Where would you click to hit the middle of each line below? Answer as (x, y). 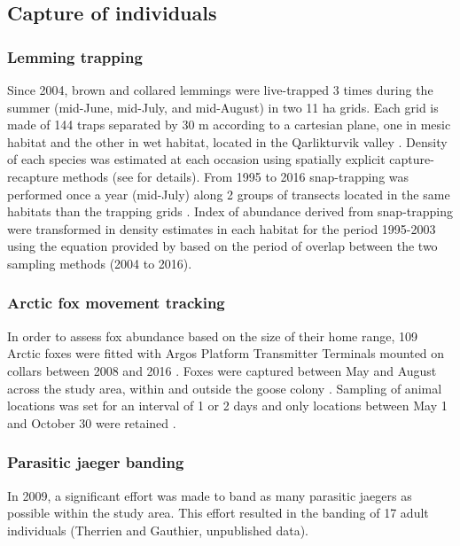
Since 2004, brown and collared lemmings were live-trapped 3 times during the (220, 90)
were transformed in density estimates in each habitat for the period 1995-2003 (222, 228)
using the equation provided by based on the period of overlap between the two (222, 246)
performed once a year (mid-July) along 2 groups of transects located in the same (229, 194)
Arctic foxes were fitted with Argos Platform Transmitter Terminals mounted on (226, 353)
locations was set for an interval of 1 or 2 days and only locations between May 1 (227, 406)
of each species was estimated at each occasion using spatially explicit (196, 159)
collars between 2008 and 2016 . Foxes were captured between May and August (222, 370)
